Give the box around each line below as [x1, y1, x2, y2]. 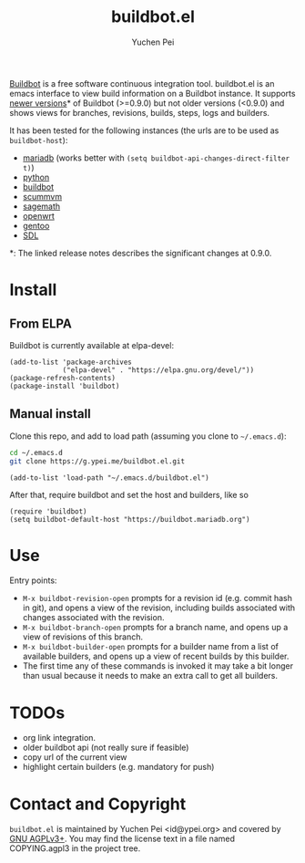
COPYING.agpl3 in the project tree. [9, 843, 141, 854]
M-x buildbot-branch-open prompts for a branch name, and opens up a [22, 622, 289, 633]
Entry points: [9, 575, 57, 586]
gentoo [22, 220, 50, 231]
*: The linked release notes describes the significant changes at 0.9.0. [9, 247, 272, 258]
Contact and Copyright [9, 794, 187, 814]
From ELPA [9, 316, 73, 331]
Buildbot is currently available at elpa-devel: [9, 339, 175, 350]
